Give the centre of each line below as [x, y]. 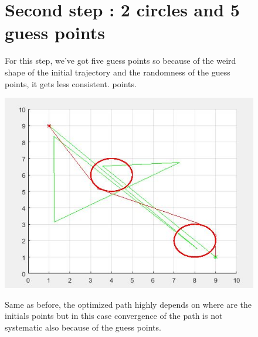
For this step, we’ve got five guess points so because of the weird [120, 61]
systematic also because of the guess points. [83, 327]
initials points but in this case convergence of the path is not [114, 316]
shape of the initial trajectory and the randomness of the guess [118, 72]
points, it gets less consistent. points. [71, 83]
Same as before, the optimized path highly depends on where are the [128, 304]
